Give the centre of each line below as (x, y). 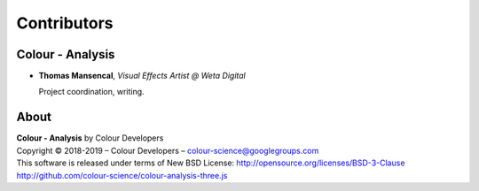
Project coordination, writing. (92, 92)
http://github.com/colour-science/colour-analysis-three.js (122, 175)
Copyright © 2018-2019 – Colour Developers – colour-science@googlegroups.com (168, 150)
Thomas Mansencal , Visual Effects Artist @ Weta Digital (142, 76)
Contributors (65, 23)
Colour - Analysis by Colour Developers (90, 138)
